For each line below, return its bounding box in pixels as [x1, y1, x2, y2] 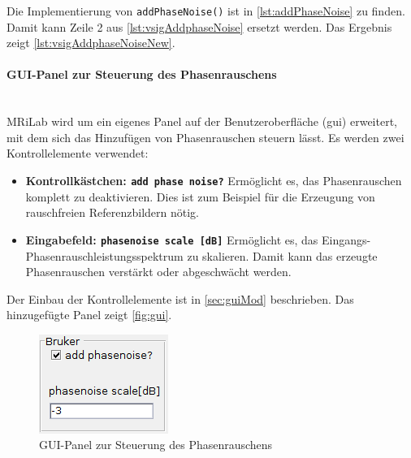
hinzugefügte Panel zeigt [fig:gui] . [6, 306, 172, 323]
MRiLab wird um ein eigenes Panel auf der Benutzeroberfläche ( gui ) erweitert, [6, 113, 397, 130]
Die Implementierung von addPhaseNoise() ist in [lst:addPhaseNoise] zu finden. [6, 2, 405, 19]
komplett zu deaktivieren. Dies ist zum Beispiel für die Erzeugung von [25, 188, 375, 205]
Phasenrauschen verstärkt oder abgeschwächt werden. [25, 263, 292, 280]
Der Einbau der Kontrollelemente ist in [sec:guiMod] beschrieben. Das [6, 290, 354, 307]
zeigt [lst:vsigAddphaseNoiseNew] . [6, 34, 175, 51]
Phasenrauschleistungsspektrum [25, 247, 184, 264]
